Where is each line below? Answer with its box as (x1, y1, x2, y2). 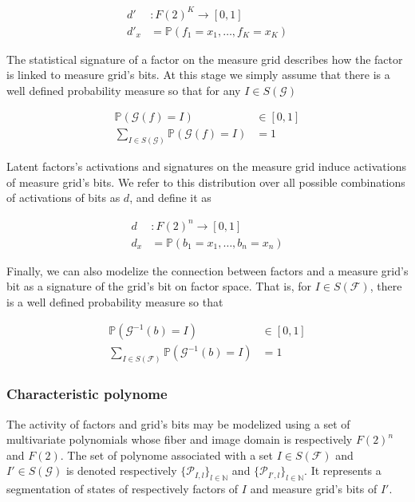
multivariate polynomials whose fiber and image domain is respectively (6, 431, 353, 448)
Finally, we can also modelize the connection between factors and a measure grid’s (6, 262, 409, 279)
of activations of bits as (6, 189, 121, 206)
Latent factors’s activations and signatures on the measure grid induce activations (6, 158, 406, 175)
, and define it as (129, 189, 211, 206)
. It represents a (304, 462, 381, 479)
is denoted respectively (65, 462, 177, 479)
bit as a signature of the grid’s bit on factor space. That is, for (6, 278, 312, 294)
